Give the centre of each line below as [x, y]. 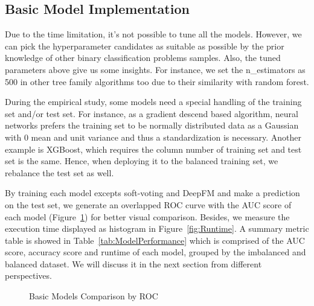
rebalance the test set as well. [59, 172]
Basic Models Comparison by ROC [94, 296]
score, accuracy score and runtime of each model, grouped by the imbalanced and [155, 252]
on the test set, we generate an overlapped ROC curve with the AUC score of [148, 204]
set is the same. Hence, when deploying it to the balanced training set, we [142, 161]
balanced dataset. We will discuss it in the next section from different [133, 263]
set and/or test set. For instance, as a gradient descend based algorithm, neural [152, 113]
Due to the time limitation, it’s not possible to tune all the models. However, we [153, 34]
